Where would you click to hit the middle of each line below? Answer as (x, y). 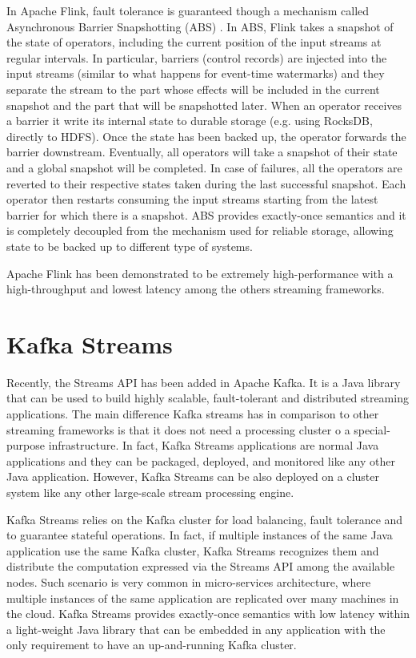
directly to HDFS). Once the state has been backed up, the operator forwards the (206, 136)
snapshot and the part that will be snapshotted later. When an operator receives (204, 105)
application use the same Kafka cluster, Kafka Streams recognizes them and (193, 550)
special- (372, 429)
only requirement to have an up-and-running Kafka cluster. (152, 645)
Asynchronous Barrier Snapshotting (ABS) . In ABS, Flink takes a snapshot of (200, 26)
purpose (26, 445)
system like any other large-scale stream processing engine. (150, 492)
